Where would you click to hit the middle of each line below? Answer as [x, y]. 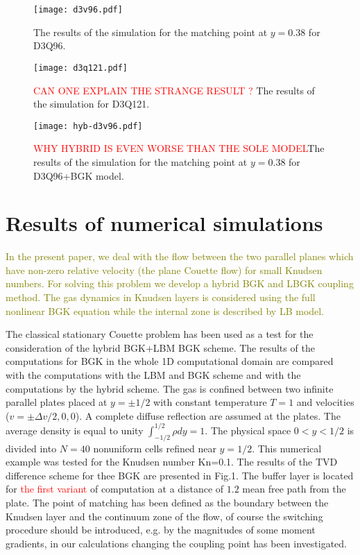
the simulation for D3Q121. [92, 104]
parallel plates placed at [57, 402]
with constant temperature [210, 402]
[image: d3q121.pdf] [81, 68]
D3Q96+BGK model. [79, 175]
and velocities [325, 402]
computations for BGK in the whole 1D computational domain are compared [170, 361]
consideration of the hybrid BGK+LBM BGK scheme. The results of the [160, 347]
